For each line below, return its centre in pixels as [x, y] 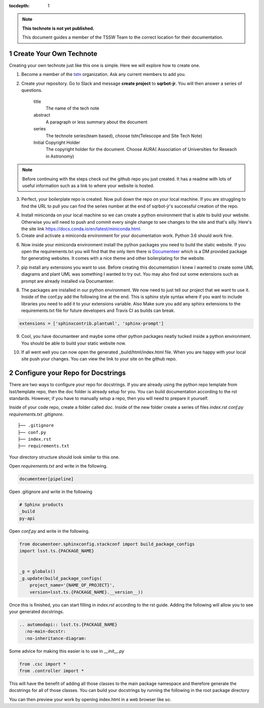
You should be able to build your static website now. [74, 343]
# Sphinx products [41, 505]
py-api [27, 518]
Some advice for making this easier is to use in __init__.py [67, 651]
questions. [32, 90]
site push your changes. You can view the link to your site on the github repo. [99, 359]
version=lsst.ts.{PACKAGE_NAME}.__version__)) [87, 592]
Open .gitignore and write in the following [51, 492]
